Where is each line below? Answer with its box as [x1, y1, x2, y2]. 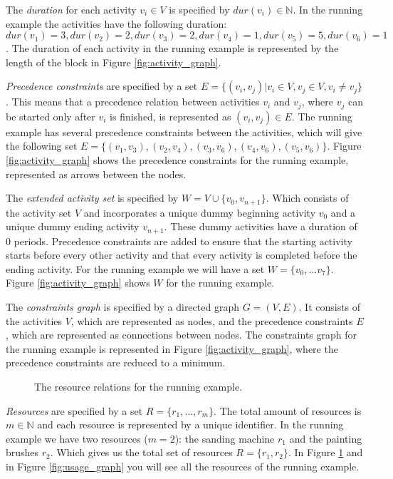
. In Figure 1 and [288, 445, 363, 460]
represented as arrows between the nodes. [6, 166, 187, 181]
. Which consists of [266, 190, 349, 205]
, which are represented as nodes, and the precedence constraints [70, 313, 353, 328]
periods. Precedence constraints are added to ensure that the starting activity [14, 233, 352, 248]
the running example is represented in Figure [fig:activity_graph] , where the [6, 341, 338, 356]
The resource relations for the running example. [34, 379, 243, 394]
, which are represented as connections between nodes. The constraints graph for [6, 327, 357, 342]
